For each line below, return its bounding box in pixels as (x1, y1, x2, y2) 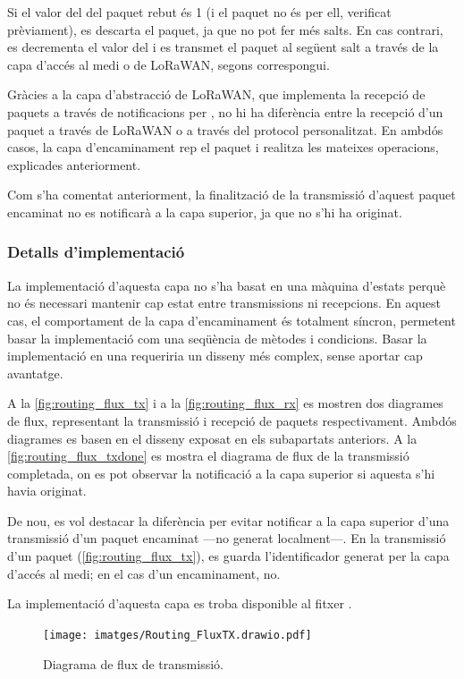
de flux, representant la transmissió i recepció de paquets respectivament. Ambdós (7, 411, 457, 429)
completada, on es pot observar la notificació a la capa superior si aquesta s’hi (7, 463, 435, 482)
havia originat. (7, 481, 87, 500)
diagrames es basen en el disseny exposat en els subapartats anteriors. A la (7, 429, 418, 447)
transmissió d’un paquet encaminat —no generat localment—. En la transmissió (7, 529, 446, 547)
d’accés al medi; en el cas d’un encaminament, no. (7, 564, 281, 582)
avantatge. (7, 363, 63, 382)
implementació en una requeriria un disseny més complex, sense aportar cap (7, 346, 423, 365)
